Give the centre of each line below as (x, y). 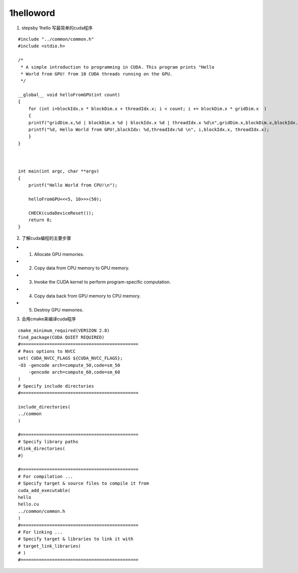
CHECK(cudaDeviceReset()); (61, 213)
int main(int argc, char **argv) (59, 171)
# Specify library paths (48, 442)
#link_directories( (42, 449)
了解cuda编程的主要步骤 (46, 238)
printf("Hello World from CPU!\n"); (73, 185)
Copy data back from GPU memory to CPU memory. (87, 296)
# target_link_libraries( (50, 546)
